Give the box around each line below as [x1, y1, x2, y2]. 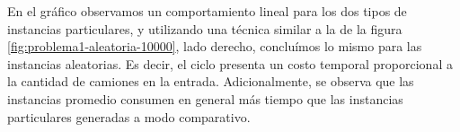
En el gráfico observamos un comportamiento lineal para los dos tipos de [7, 2, 407, 20]
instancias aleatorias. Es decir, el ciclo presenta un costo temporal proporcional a [7, 54, 453, 73]
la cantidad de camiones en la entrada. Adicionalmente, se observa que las [7, 72, 414, 91]
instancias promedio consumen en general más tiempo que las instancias [7, 89, 403, 108]
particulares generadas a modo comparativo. [7, 107, 251, 126]
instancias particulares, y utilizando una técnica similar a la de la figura [7, 19, 402, 38]
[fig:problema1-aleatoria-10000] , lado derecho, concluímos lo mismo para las [7, 37, 422, 56]
